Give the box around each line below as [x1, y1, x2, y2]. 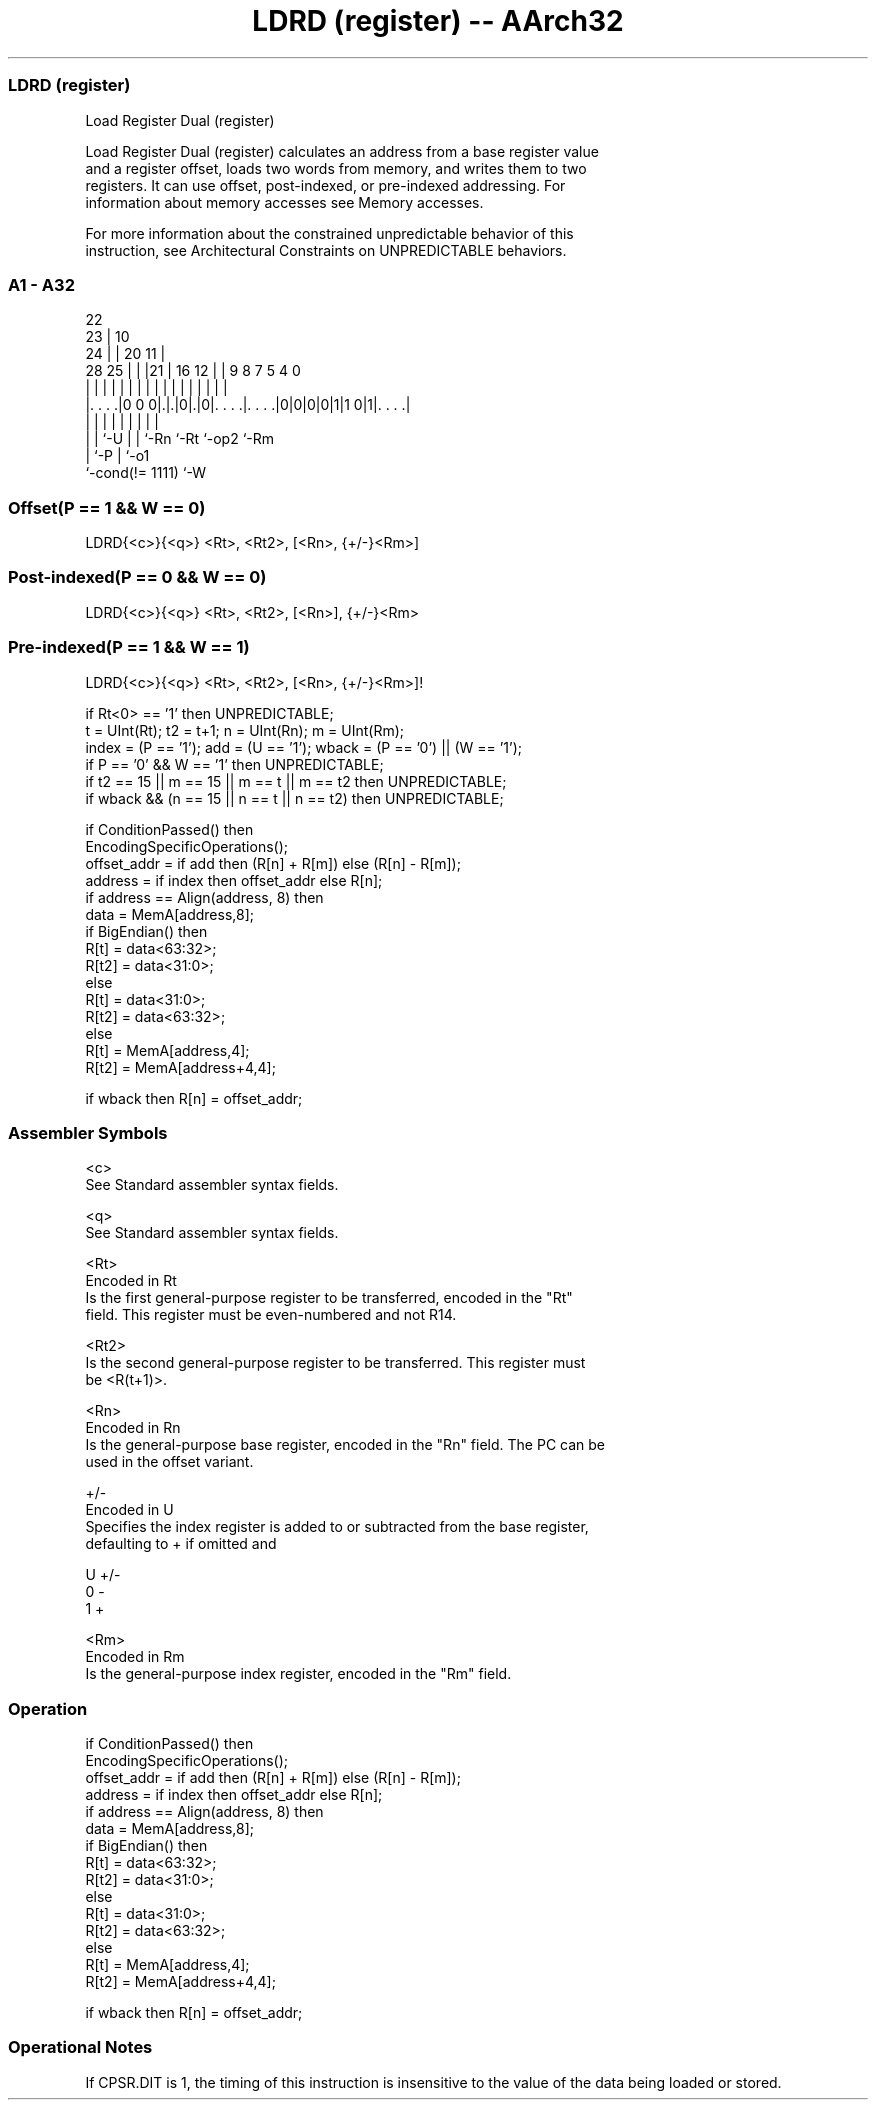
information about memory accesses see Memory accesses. [85, 193, 484, 211]
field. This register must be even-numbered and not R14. [85, 1306, 457, 1324]
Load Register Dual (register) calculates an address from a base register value [85, 142, 599, 160]
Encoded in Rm [85, 1648, 185, 1666]
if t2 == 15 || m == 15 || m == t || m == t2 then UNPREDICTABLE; [85, 772, 507, 790]
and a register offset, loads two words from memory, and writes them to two [85, 159, 587, 177]
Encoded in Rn [85, 1419, 181, 1437]
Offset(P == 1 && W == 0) [8, 497, 206, 518]
